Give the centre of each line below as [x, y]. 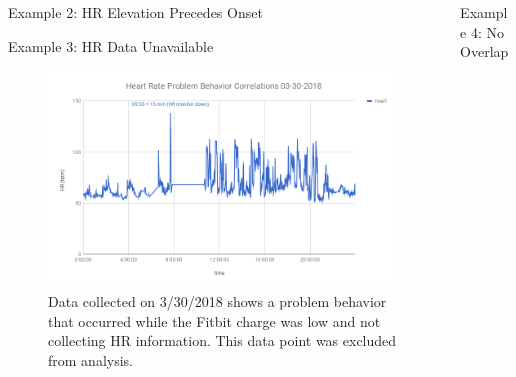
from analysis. [90, 359]
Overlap [484, 51]
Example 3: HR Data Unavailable [111, 45]
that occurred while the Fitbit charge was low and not [214, 320]
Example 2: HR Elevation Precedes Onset [135, 12]
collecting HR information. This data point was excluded [222, 340]
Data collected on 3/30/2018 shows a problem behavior [217, 300]
